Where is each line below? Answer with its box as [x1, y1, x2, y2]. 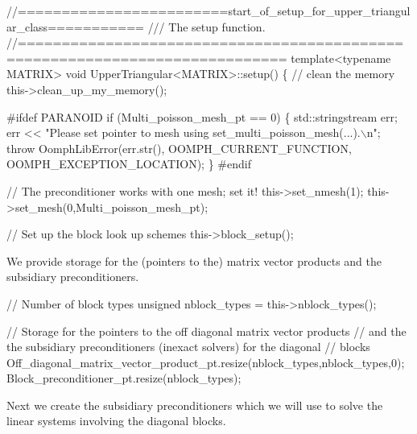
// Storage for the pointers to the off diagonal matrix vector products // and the [6, 322, 407, 339]
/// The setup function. [147, 18, 266, 35]
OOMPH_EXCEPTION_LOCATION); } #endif [6, 155, 251, 172]
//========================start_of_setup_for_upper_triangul [6, 2, 411, 19]
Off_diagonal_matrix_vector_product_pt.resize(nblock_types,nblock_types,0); [6, 353, 405, 370]
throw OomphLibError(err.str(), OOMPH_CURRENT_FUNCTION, [6, 139, 352, 156]
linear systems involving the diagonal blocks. [6, 412, 226, 429]
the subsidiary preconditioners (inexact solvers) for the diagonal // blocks [6, 338, 370, 355]
